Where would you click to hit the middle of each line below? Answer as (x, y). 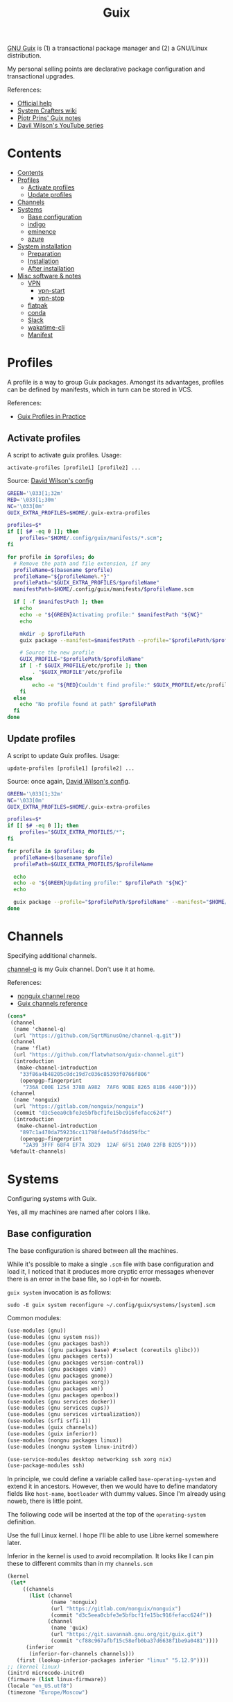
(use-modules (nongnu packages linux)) (65, 1440)
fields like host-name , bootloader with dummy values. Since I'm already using (116, 1494)
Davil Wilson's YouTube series (60, 126)
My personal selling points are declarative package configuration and (106, 69)
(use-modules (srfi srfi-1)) (49, 1421)
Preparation (44, 254)
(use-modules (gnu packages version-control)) (76, 1363)
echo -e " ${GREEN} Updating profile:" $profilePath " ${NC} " (101, 883)
